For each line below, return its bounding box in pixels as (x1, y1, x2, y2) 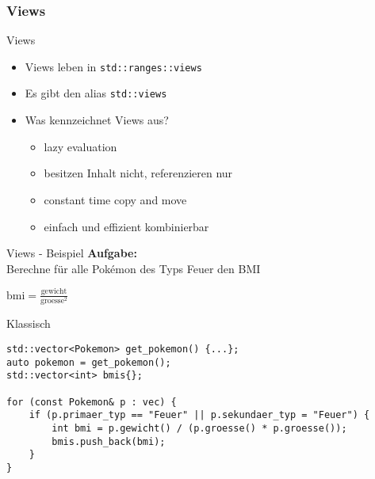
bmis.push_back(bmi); (52, 435, 166, 447)
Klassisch (6, 315, 51, 332)
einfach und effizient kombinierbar (44, 218, 209, 234)
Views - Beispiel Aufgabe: (6, 245, 137, 261)
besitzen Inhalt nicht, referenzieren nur (44, 165, 233, 181)
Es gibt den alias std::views (25, 85, 167, 101)
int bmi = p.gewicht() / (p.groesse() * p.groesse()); (52, 423, 347, 434)
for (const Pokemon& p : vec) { (6, 396, 177, 408)
